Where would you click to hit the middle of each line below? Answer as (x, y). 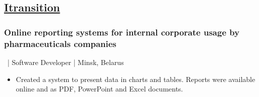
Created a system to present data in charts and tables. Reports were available (136, 79)
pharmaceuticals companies (60, 43)
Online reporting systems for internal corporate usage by (122, 32)
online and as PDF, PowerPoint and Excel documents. (99, 89)
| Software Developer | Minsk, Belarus (66, 62)
